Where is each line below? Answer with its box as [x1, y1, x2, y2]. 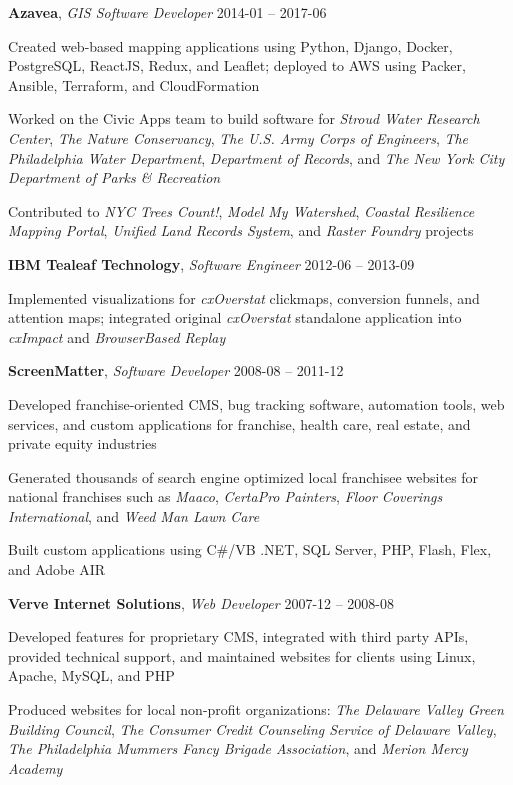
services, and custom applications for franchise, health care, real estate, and [8, 413, 471, 434]
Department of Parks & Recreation [8, 167, 221, 188]
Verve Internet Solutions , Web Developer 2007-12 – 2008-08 [8, 592, 395, 613]
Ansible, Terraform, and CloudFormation [8, 74, 260, 95]
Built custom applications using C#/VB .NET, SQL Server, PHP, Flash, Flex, [8, 539, 492, 560]
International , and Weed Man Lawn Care [8, 505, 260, 526]
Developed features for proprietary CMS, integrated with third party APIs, [8, 626, 469, 647]
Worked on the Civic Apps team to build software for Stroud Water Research [8, 108, 480, 129]
